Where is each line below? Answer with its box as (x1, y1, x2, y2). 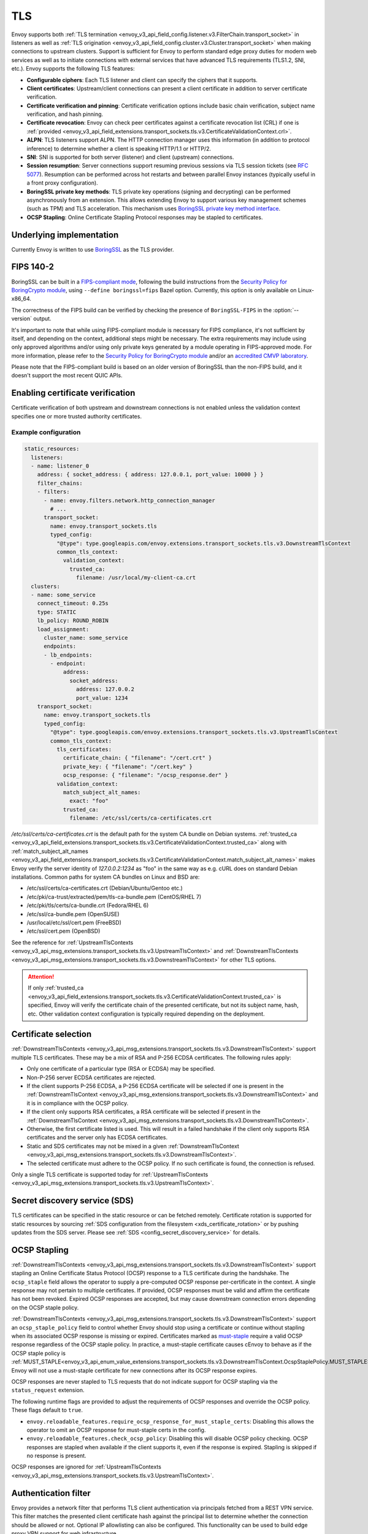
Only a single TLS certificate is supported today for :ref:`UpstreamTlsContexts (11, 1171, 209, 1178)
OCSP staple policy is (11, 1349, 66, 1357)
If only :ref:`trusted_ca (28, 984, 84, 992)
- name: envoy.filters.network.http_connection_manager (44, 497, 215, 504)
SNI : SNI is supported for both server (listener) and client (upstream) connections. (26, 153, 234, 161)
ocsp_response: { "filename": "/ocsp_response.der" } (63, 772, 228, 779)
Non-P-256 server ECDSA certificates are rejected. (26, 1074, 156, 1081)
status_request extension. (11, 1387, 85, 1394)
